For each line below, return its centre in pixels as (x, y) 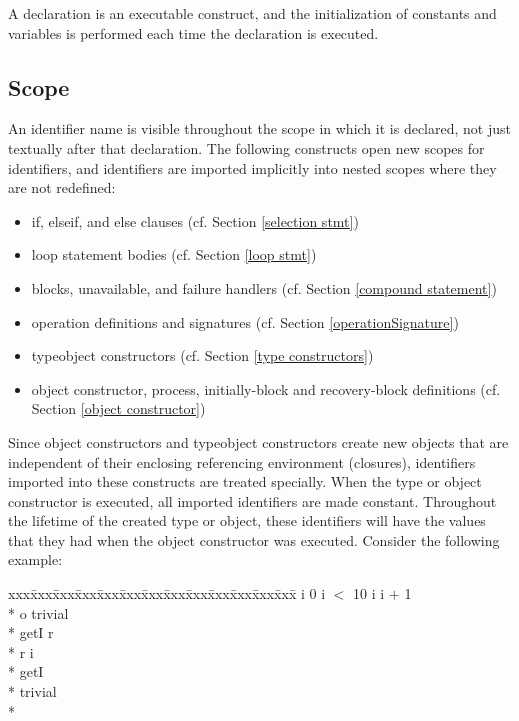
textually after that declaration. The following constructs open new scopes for (246, 147)
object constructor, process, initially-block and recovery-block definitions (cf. (266, 388)
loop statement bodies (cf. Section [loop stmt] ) (174, 254)
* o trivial (38, 612)
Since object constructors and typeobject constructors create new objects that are (258, 441)
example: (35, 559)
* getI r (31, 632)
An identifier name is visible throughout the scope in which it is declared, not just (259, 128)
